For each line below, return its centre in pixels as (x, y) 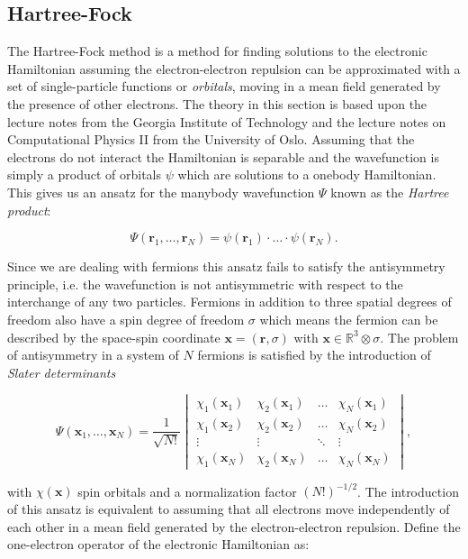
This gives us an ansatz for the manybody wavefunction (161, 192)
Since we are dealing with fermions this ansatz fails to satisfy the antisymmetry (226, 266)
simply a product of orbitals (84, 174)
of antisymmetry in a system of (93, 355)
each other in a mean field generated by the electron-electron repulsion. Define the (234, 526)
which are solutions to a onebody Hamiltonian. (307, 174)
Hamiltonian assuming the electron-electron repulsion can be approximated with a (234, 68)
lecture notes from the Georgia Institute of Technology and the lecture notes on (227, 121)
